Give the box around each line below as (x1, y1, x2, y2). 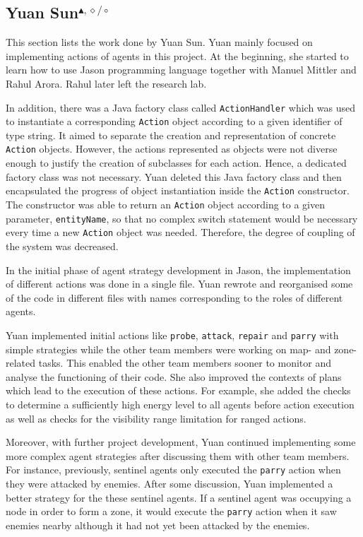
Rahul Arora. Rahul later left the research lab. (6, 76, 207, 90)
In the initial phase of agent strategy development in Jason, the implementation (6, 262, 351, 277)
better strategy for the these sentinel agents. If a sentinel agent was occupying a (6, 490, 352, 504)
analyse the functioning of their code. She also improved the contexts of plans (6, 369, 342, 384)
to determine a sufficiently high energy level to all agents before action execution (6, 396, 355, 411)
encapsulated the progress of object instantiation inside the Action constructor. (6, 183, 350, 198)
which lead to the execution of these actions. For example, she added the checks (6, 383, 351, 398)
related (6, 355, 36, 370)
